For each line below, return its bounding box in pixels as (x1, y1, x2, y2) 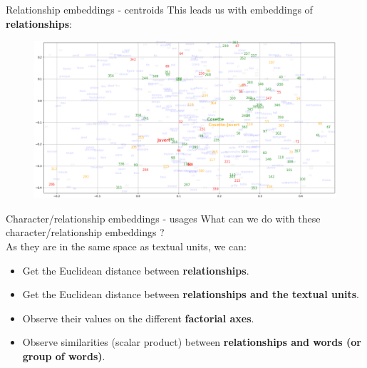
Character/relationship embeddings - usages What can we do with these (6, 210, 321, 225)
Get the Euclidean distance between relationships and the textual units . (22, 287, 359, 302)
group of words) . (22, 349, 105, 364)
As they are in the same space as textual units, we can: (6, 239, 247, 254)
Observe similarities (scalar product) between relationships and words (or (22, 334, 361, 349)
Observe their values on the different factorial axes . (22, 310, 254, 325)
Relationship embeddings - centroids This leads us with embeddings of (6, 2, 313, 16)
